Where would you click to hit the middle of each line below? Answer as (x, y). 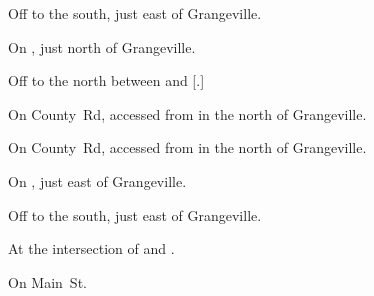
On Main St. (47, 281)
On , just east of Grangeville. (97, 180)
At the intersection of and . (91, 248)
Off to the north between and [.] (106, 80)
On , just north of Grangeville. (102, 46)
